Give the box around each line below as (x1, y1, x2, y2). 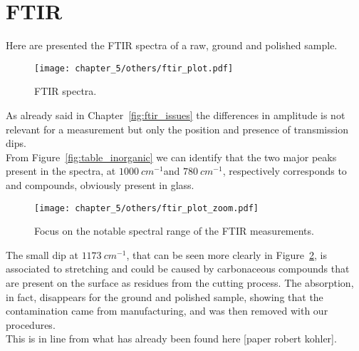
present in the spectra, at (6, 163, 116, 178)
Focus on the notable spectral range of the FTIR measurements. (34, 223, 314, 238)
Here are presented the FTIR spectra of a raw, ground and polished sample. (6, 38, 338, 53)
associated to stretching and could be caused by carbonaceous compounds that (6, 261, 350, 276)
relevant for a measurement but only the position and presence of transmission (6, 121, 348, 136)
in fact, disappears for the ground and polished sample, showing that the (6, 289, 323, 304)
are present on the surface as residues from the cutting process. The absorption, (6, 275, 354, 290)
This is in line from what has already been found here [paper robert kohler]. (6, 331, 337, 346)
